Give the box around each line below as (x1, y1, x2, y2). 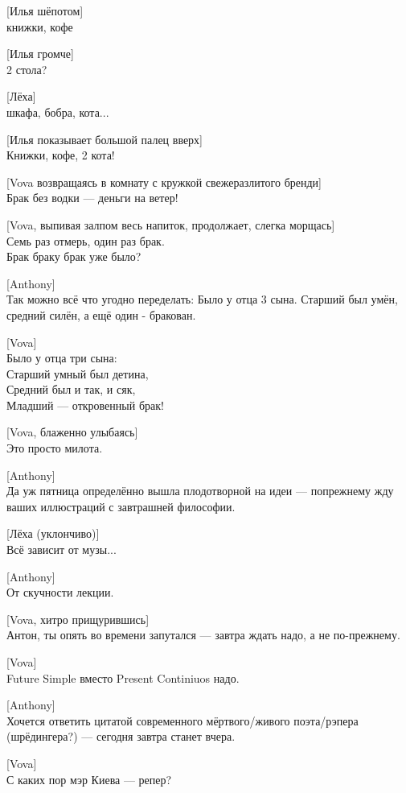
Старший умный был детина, (6, 365, 149, 382)
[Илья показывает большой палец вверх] (6, 130, 203, 147)
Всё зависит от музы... (6, 541, 117, 558)
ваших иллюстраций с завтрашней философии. (6, 498, 236, 514)
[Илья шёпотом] (6, 2, 84, 19)
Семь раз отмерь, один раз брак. (6, 232, 165, 249)
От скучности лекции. (6, 584, 114, 601)
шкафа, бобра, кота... (6, 103, 109, 120)
